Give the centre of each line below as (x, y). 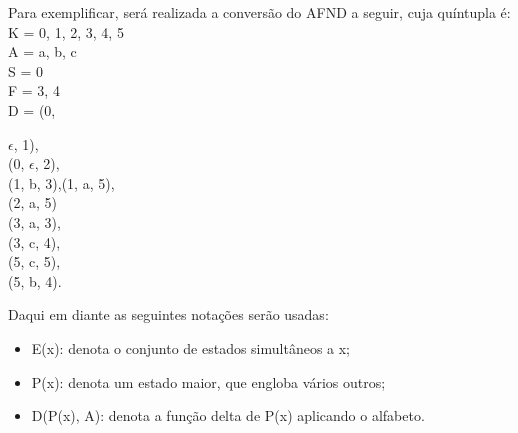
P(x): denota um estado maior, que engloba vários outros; (208, 381)
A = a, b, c (42, 51)
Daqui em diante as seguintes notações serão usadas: (168, 314)
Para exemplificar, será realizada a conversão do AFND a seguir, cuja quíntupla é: (259, 12)
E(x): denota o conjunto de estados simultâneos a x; (191, 347)
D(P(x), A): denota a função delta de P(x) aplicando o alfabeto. (228, 415)
